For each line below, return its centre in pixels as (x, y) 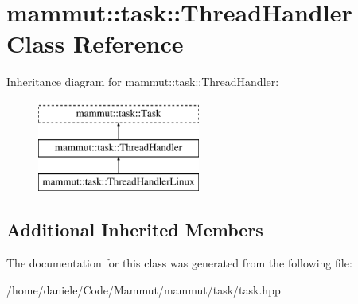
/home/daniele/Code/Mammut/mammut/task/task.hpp (144, 289)
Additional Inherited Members (135, 230)
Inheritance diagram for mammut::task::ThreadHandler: (143, 82)
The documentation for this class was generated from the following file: (179, 263)
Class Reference (95, 43)
